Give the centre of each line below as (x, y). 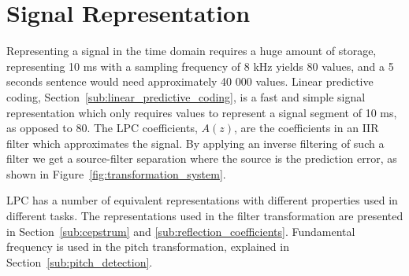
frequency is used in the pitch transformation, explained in (148, 247)
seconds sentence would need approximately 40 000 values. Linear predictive (190, 81)
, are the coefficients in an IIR (307, 128)
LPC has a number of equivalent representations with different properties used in (202, 200)
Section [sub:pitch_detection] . (80, 261)
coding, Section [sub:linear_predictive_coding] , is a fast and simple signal (186, 96)
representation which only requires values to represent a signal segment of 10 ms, (202, 112)
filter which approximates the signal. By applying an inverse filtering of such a (195, 143)
